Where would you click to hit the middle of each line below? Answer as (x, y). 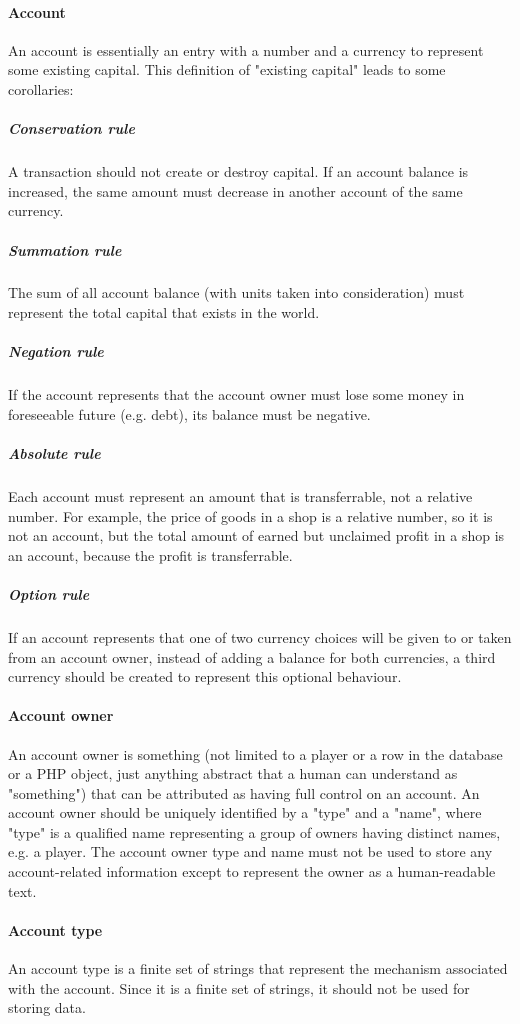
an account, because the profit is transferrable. (150, 554)
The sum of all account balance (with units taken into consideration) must (236, 292)
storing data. (47, 1007)
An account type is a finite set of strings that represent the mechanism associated (258, 968)
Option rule (49, 593)
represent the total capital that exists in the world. (164, 312)
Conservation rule (71, 128)
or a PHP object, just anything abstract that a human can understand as (233, 773)
